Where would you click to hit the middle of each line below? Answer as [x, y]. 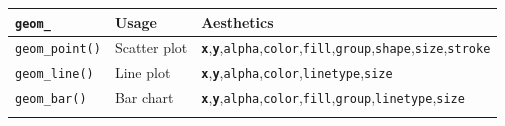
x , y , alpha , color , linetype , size [297, 72]
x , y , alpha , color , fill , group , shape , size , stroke [346, 47]
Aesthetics [237, 21]
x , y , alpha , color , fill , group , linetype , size [333, 97]
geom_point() [58, 49]
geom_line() [54, 74]
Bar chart [144, 97]
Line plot [142, 72]
